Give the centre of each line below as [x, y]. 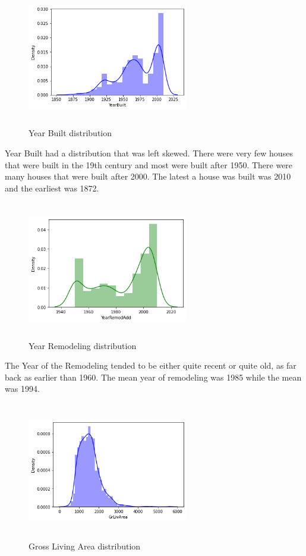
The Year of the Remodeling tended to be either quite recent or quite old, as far [151, 365]
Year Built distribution [70, 133]
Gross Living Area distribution [85, 546]
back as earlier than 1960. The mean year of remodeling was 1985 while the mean [153, 377]
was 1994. [22, 389]
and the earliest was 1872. [52, 188]
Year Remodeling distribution [83, 345]
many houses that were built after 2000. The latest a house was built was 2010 [148, 176]
